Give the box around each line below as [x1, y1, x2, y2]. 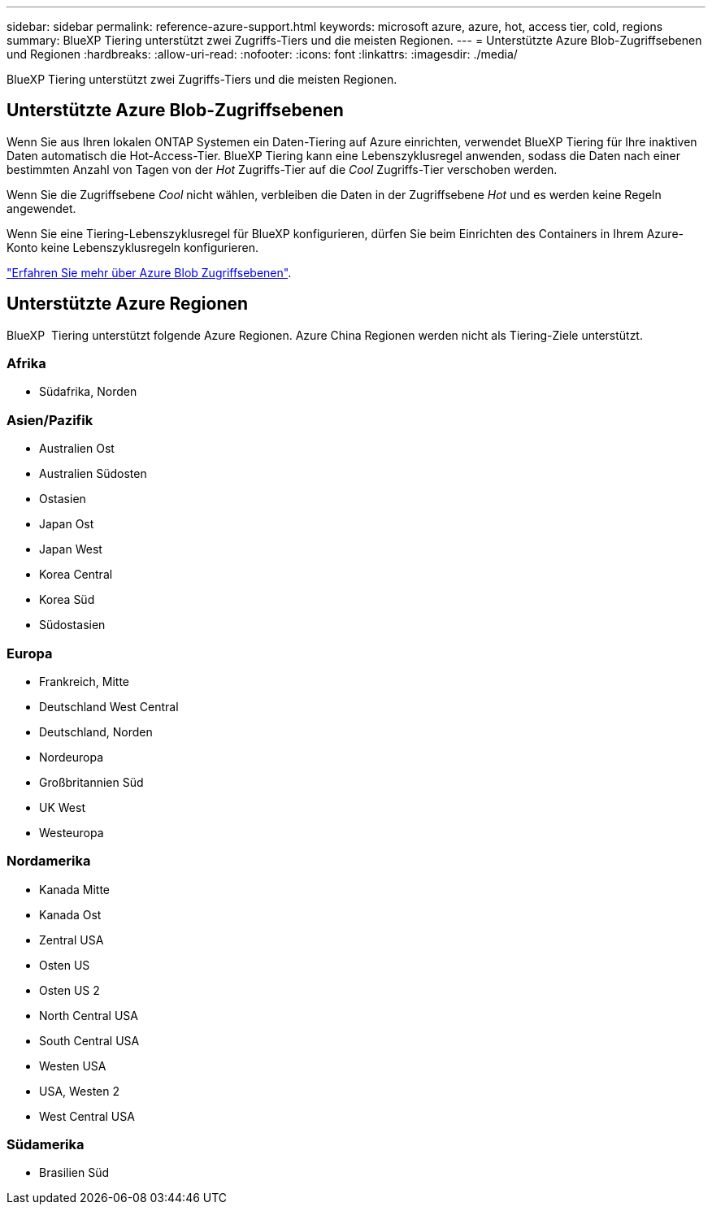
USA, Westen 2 [39, 1083, 120, 1098]
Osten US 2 [39, 983, 100, 997]
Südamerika [7, 1136, 85, 1153]
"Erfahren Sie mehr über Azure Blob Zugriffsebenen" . [7, 265, 292, 280]
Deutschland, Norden [39, 724, 153, 739]
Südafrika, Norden [39, 384, 137, 399]
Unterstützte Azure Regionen [7, 293, 249, 315]
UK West [39, 800, 85, 814]
